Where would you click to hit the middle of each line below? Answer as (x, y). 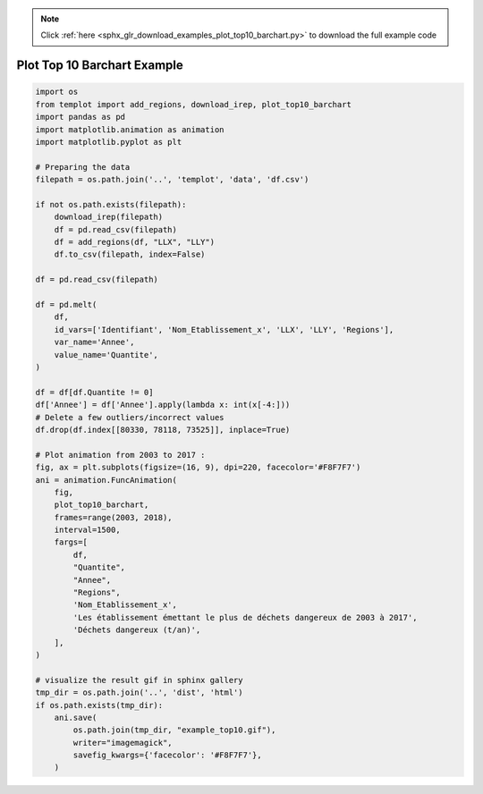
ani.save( (76, 717)
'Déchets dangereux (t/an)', (137, 630)
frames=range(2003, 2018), (114, 517)
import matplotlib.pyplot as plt (109, 142)
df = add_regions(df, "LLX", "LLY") (134, 242)
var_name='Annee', (94, 342)
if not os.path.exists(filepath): (111, 204)
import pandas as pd (80, 117)
